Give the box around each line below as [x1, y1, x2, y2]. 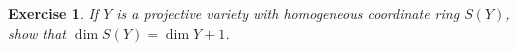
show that [8, 22, 66, 43]
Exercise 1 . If [8, 3, 99, 23]
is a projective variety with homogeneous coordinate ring [116, 3, 460, 23]
